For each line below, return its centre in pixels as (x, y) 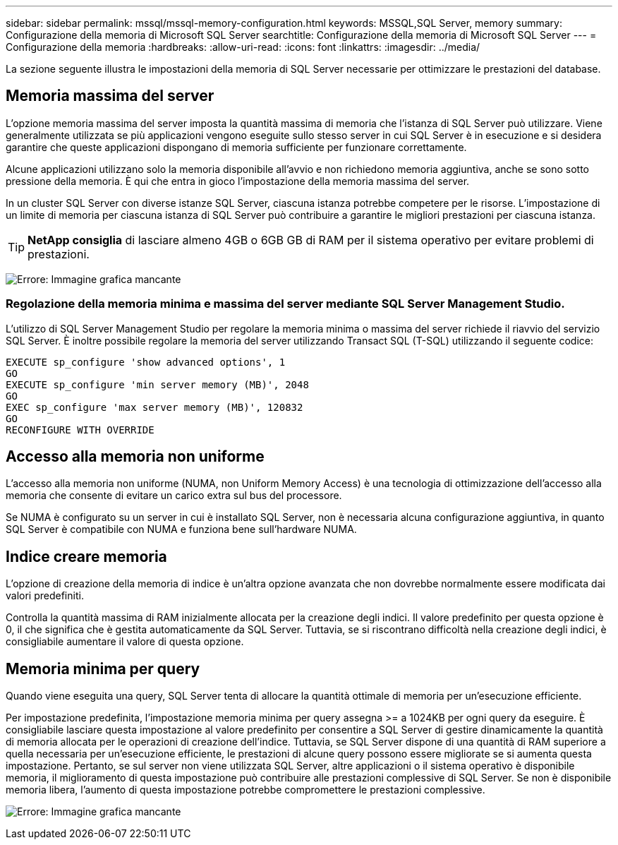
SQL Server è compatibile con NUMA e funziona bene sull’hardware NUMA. (181, 529)
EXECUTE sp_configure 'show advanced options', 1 (146, 362)
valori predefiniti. (45, 596)
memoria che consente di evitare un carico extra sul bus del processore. (174, 496)
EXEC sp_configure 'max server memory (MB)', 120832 (154, 407)
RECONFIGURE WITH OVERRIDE (80, 430)
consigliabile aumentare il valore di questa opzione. (125, 642)
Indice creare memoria (86, 556)
